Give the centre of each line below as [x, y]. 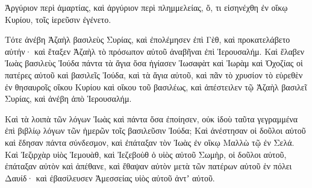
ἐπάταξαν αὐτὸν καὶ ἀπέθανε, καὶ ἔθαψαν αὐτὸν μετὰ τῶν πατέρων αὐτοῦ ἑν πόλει [148, 166]
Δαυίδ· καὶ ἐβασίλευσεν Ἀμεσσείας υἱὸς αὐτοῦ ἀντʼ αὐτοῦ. [110, 177]
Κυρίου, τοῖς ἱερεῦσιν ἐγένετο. [58, 19]
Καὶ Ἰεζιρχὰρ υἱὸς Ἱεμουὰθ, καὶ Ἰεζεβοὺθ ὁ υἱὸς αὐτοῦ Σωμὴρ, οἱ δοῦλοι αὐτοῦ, [146, 154]
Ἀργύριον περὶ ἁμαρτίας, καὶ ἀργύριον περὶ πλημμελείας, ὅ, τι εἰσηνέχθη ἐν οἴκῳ [146, 7]
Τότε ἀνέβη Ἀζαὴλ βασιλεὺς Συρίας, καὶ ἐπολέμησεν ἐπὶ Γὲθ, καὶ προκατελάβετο [148, 39]
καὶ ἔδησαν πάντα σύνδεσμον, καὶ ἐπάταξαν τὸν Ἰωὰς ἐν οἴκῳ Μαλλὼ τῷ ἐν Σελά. [150, 142]
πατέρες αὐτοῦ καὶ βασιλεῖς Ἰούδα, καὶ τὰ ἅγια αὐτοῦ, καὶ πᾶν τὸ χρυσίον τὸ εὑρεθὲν [154, 74]
